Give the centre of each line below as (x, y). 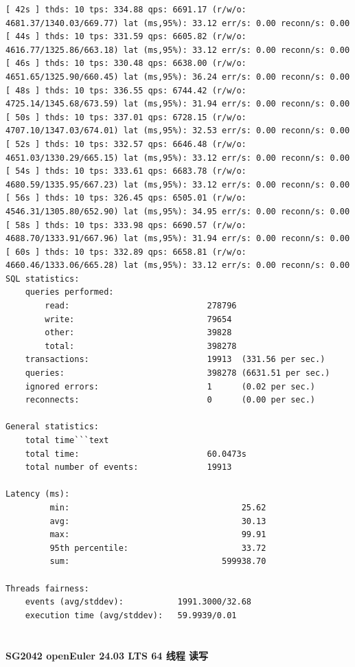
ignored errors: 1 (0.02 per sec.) (170, 386)
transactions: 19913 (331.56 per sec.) (175, 360)
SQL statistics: (43, 279)
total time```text (67, 440)
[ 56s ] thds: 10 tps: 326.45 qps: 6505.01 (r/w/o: (126, 198)
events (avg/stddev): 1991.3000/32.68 (138, 602)
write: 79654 (138, 319)
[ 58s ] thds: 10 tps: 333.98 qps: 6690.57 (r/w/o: (126, 225)
